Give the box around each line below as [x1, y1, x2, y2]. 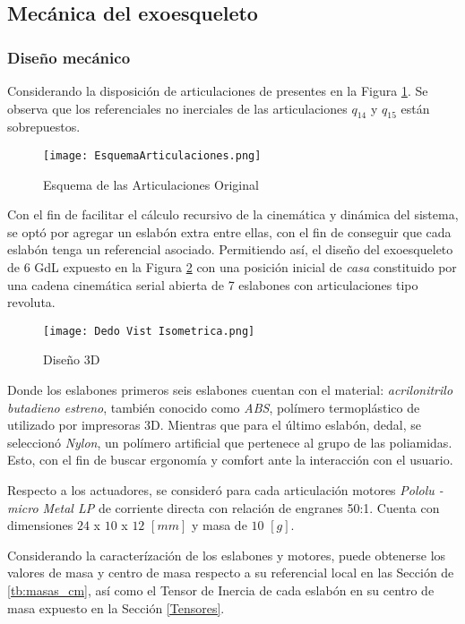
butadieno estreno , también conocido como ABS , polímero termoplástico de [7, 397, 420, 416]
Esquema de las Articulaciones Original [43, 175, 259, 193]
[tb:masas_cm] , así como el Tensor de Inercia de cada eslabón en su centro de [7, 580, 435, 599]
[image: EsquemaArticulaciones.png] [43, 149, 262, 162]
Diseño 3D [43, 350, 100, 369]
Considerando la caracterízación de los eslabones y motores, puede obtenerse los [7, 545, 446, 564]
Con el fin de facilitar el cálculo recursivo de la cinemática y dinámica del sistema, [7, 205, 459, 224]
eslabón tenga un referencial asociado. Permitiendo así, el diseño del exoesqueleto [7, 240, 453, 259]
